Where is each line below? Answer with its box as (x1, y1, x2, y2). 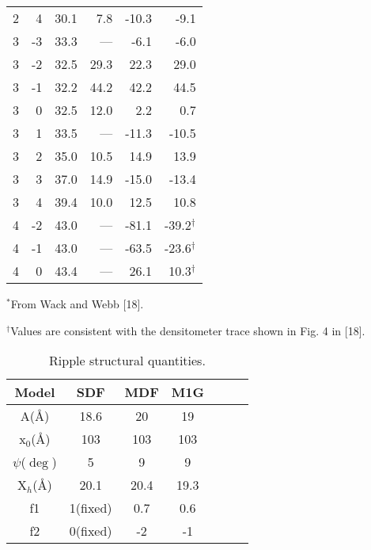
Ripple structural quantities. (49, 351, 206, 370)
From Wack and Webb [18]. (10, 296, 144, 311)
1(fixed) (69, 498, 112, 518)
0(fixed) (69, 521, 112, 540)
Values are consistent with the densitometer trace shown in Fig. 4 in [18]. (10, 322, 365, 338)
